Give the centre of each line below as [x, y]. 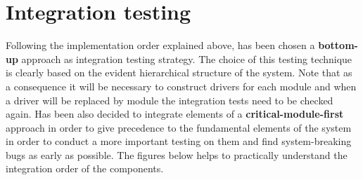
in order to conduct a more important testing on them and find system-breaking [179, 141]
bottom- [338, 45]
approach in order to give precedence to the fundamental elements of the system [179, 127]
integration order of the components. [85, 168]
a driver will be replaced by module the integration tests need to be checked [170, 100]
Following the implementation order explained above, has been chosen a [160, 45]
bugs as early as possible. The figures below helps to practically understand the [177, 154]
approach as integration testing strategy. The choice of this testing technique [187, 58]
